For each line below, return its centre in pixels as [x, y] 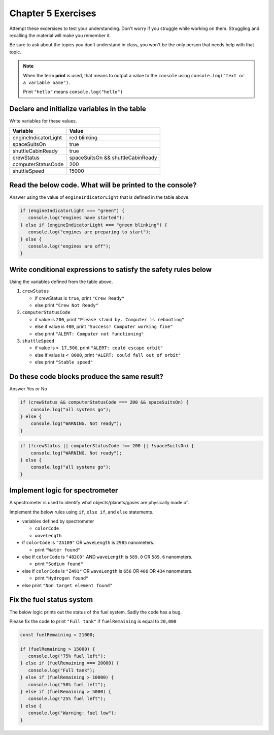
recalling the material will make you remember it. [60, 35]
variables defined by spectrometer [58, 522]
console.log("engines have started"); [76, 218]
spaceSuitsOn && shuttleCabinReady [113, 158]
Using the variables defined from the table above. [61, 282]
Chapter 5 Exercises [53, 13]
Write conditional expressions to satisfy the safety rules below [111, 269]
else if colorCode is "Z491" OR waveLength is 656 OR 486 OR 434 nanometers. [107, 571]
